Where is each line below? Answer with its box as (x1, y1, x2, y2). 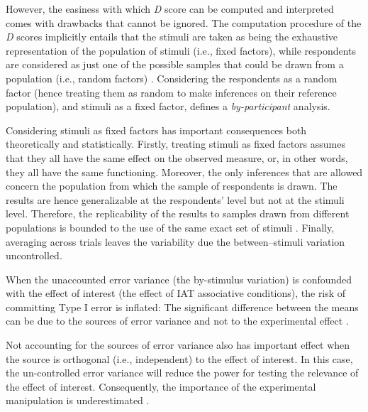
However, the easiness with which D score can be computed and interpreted (6, 1, 334, 16)
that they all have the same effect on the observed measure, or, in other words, (6, 150, 348, 165)
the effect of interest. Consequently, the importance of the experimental (6, 379, 316, 394)
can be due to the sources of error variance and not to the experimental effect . (6, 313, 349, 328)
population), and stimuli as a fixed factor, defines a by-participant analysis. (6, 99, 330, 114)
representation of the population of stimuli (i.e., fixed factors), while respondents (6, 43, 357, 58)
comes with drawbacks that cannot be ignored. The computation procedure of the (6, 15, 362, 30)
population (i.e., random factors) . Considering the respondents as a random (6, 70, 338, 85)
